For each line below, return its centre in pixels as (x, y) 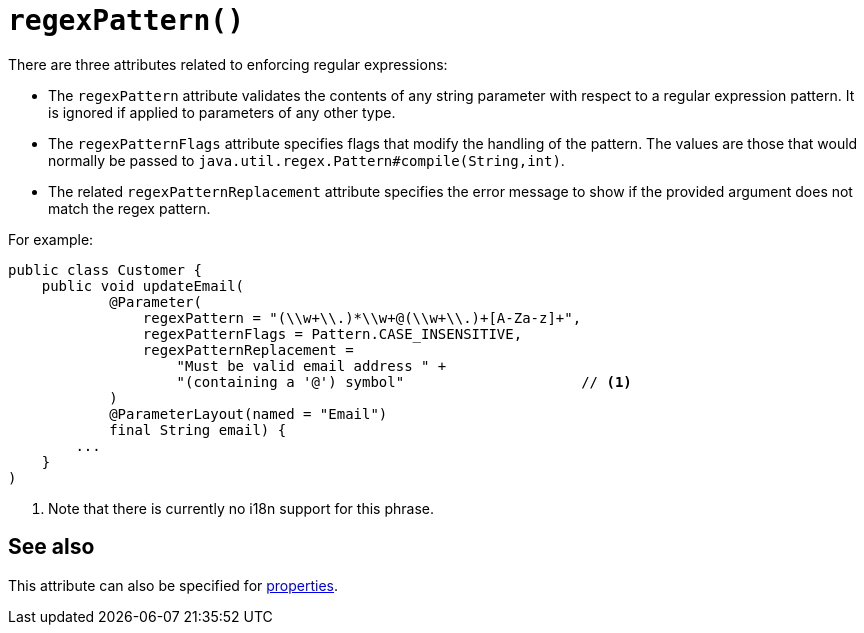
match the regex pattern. (129, 208)
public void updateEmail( (143, 285)
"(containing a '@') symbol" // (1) (404, 381)
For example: (51, 239)
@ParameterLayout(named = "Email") (248, 413)
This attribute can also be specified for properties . (173, 585)
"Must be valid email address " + (311, 365)
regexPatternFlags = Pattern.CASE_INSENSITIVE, (332, 333)
